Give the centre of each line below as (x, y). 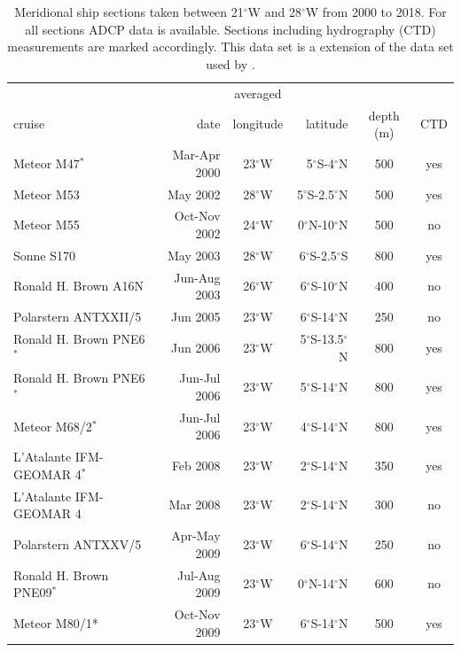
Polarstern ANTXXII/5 (78, 317)
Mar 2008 (195, 505)
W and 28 (274, 12)
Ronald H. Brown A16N (79, 286)
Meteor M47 (47, 163)
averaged (258, 93)
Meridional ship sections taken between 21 (129, 12)
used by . (230, 63)
